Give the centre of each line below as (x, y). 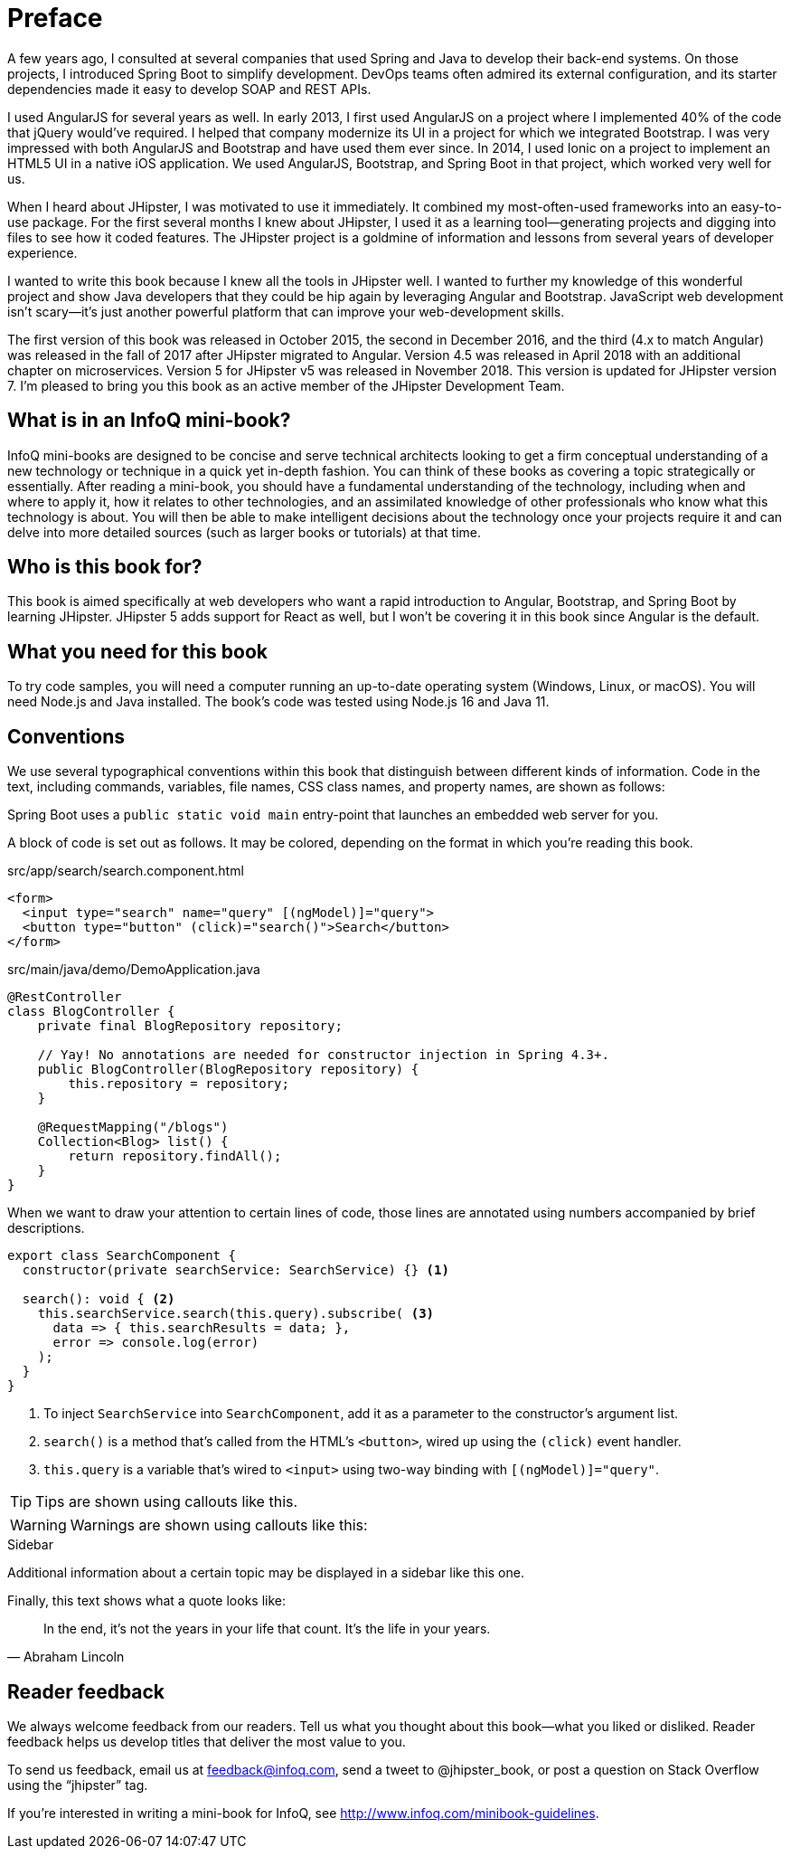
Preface (55, 18)
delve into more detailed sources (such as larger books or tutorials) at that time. (245, 532)
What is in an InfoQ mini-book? (149, 421)
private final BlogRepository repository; (190, 1026)
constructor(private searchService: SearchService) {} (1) (235, 1270)
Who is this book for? (105, 567)
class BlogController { (91, 1012)
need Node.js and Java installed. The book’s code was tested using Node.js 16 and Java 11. (278, 702)
